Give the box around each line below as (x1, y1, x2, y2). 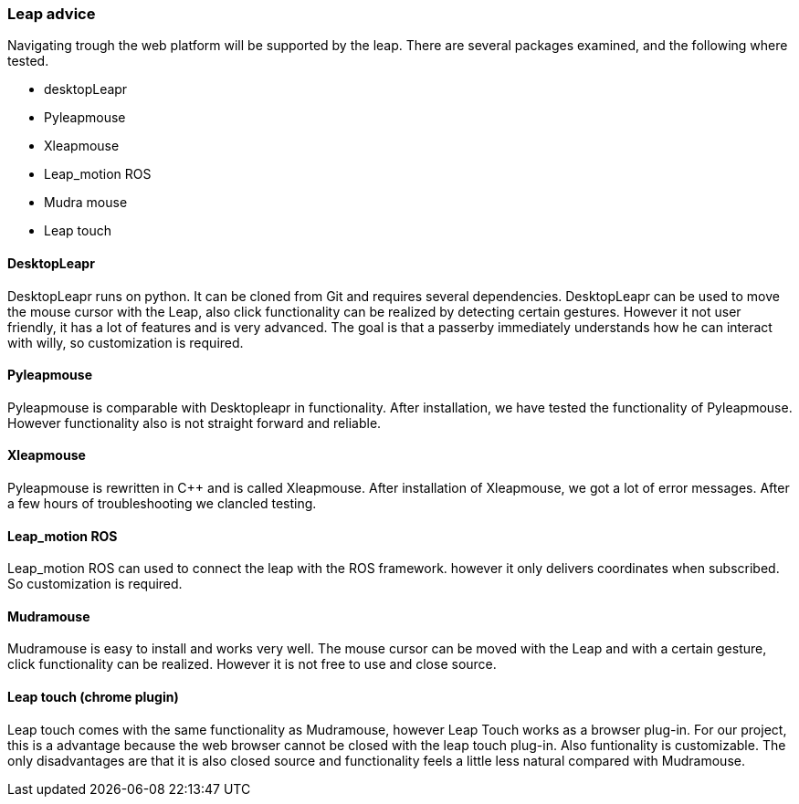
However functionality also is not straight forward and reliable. (7, 414, 382, 431)
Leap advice (7, 5, 96, 23)
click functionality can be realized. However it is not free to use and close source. (7, 656, 497, 673)
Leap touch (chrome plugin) (7, 689, 179, 705)
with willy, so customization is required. (7, 334, 244, 350)
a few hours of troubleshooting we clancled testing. (7, 496, 317, 512)
